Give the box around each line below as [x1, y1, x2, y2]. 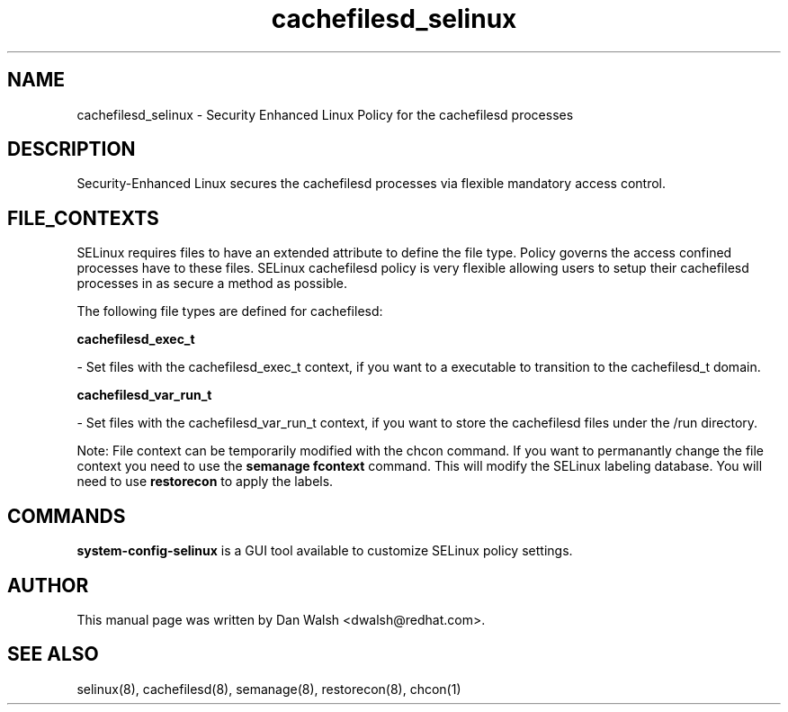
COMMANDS [7, 504, 126, 527]
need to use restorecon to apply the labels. [76, 473, 334, 490]
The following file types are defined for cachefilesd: [76, 303, 383, 320]
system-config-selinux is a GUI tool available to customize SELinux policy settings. [76, 543, 573, 559]
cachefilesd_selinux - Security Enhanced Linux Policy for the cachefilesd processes [76, 106, 574, 122]
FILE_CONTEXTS [7, 206, 159, 230]
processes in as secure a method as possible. [76, 275, 348, 292]
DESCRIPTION [7, 138, 136, 161]
